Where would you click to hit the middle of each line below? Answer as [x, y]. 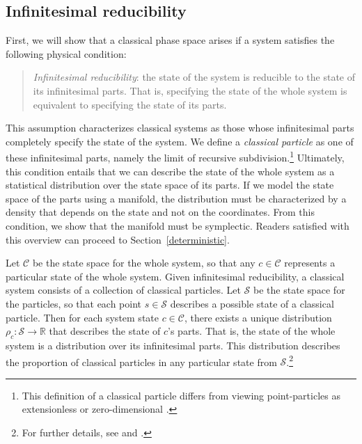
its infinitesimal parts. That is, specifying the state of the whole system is [190, 90]
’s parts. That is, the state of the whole [252, 331]
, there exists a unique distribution [258, 317]
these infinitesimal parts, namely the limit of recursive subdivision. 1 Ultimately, [175, 157]
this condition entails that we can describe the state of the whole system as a [170, 171]
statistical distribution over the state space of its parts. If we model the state [170, 185]
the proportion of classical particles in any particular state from [141, 362]
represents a [310, 263]
